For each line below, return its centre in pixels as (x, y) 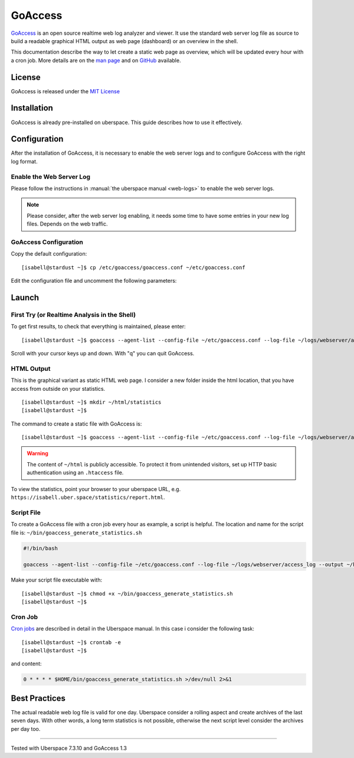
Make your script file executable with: (57, 580)
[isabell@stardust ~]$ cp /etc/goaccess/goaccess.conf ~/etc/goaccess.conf (133, 267)
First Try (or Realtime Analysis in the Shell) (73, 315)
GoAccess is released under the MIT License (65, 91)
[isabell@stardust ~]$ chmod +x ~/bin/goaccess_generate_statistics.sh (127, 594)
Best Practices (38, 698)
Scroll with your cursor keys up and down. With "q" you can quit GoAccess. (103, 353)
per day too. (26, 728)
